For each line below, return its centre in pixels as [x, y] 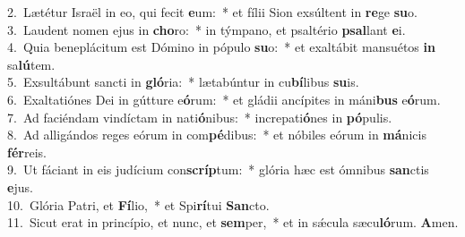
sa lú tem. [31, 64]
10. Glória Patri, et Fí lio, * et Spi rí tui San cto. [138, 204]
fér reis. [27, 152]
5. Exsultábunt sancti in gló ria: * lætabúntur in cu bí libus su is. [183, 82]
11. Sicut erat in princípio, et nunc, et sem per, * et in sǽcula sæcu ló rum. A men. [233, 222]
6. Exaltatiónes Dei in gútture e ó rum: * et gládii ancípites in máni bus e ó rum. [224, 99]
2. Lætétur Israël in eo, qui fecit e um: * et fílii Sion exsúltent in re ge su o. [212, 12]
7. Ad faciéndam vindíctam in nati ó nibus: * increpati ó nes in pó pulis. [200, 117]
